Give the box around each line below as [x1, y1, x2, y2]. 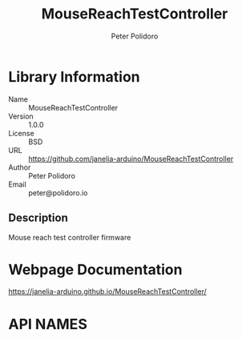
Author [8, 162, 31, 172]
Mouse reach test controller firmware [8, 232, 131, 242]
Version [8, 111, 34, 121]
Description [8, 211, 68, 225]
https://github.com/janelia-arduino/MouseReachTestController [28, 154, 234, 163]
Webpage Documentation [8, 260, 183, 279]
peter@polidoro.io [28, 187, 88, 197]
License [8, 128, 34, 138]
